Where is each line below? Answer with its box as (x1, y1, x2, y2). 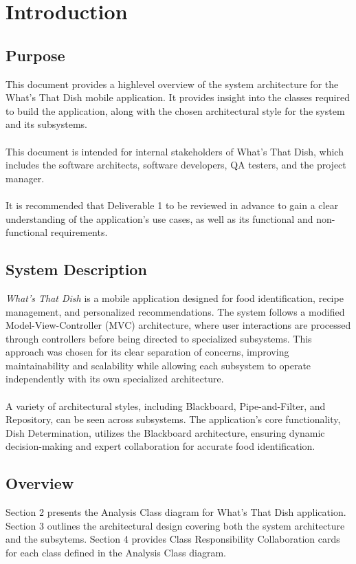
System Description (5, 259, 147, 280)
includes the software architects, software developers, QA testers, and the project (5, 158, 346, 172)
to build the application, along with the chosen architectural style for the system (5, 103, 345, 118)
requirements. (50, 225, 108, 239)
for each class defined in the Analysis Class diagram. (5, 545, 226, 560)
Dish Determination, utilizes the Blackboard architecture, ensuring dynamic (5, 425, 325, 440)
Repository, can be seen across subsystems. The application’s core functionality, (5, 412, 341, 426)
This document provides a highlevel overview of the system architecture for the (5, 76, 339, 91)
